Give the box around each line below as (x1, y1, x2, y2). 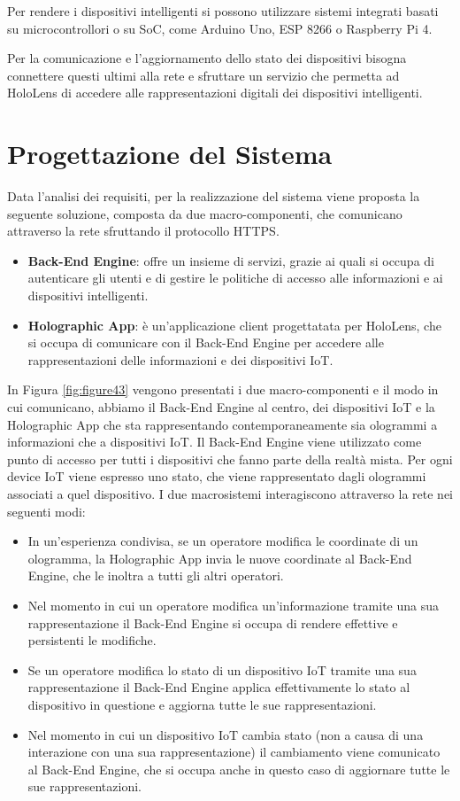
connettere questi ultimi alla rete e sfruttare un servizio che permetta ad (7, 66, 400, 84)
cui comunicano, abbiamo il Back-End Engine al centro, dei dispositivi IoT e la (7, 398, 435, 416)
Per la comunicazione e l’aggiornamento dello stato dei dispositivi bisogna (7, 49, 407, 67)
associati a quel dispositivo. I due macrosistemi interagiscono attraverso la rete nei (7, 485, 453, 502)
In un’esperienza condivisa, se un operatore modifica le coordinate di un (27, 532, 418, 550)
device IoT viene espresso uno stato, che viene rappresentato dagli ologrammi (7, 467, 426, 486)
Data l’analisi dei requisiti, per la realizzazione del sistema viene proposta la (7, 187, 420, 206)
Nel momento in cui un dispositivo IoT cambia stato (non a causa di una (27, 725, 424, 743)
